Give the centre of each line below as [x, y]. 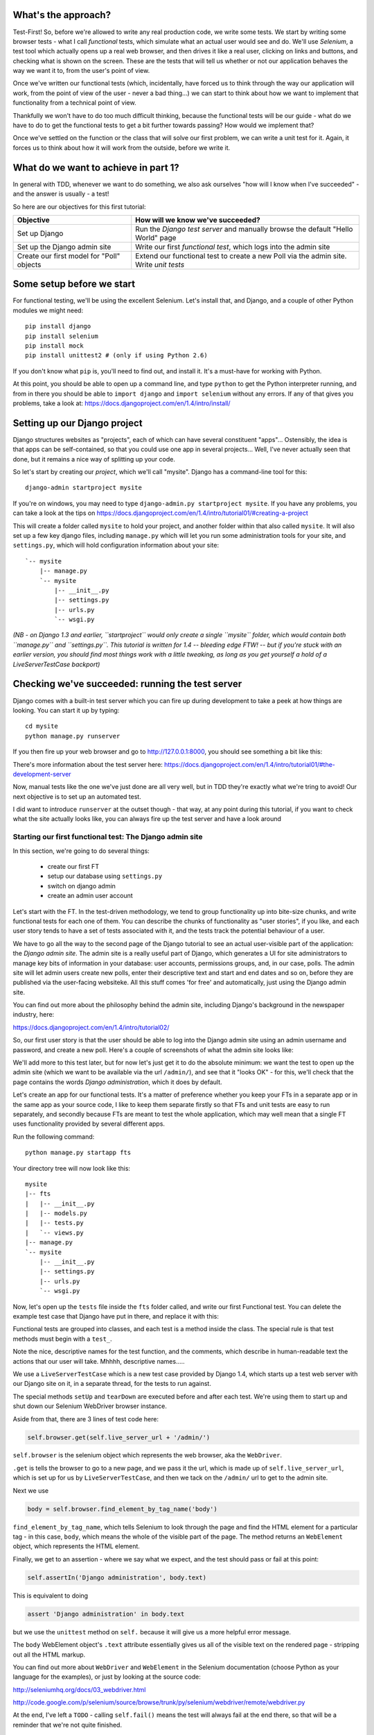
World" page [156, 237]
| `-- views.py [54, 1233]
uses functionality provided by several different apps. [89, 1124]
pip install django [58, 327]
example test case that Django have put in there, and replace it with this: [116, 1316]
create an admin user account [90, 896]
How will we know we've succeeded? [198, 220]
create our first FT [73, 866]
